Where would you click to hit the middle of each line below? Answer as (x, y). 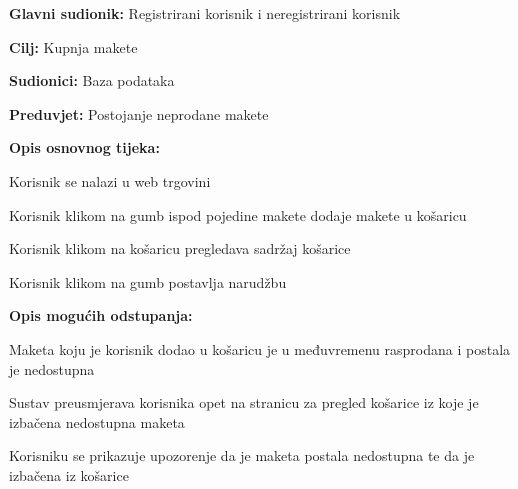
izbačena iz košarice (69, 474)
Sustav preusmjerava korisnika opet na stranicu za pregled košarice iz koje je (244, 402)
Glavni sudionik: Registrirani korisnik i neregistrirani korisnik (205, 13)
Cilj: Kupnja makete (73, 46)
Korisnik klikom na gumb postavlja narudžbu (148, 281)
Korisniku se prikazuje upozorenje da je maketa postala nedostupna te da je (242, 455)
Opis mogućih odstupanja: (101, 315)
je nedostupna (52, 368)
